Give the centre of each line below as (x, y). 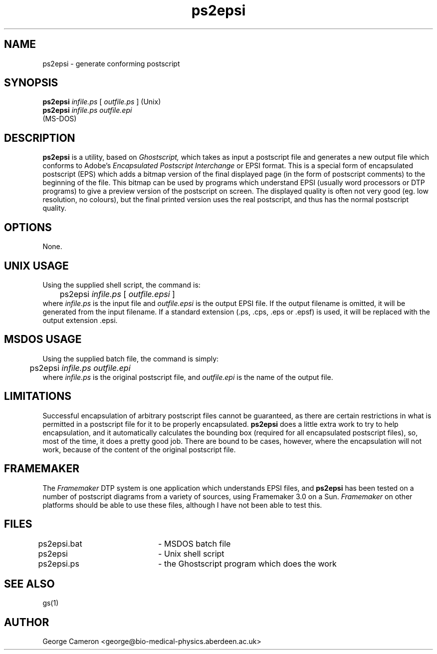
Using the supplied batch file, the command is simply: (131, 358)
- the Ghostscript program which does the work (247, 564)
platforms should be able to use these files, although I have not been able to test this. (182, 505)
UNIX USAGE (36, 266)
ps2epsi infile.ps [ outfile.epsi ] (117, 294)
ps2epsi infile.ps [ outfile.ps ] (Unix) (102, 102)
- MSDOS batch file (195, 544)
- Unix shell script (191, 554)
